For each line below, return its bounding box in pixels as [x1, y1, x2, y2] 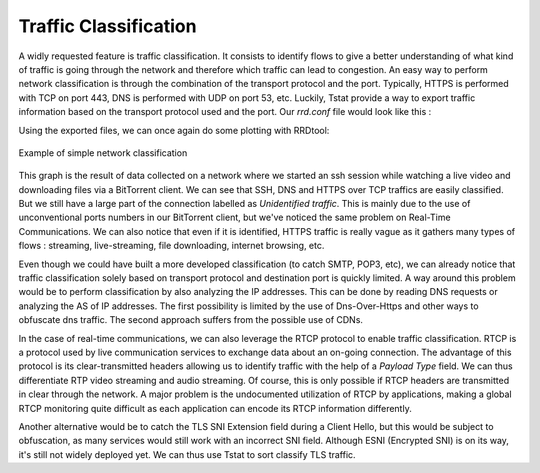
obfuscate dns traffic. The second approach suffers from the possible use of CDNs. [18, 314, 364, 326]
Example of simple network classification [18, 146, 188, 159]
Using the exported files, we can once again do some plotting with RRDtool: [18, 124, 330, 136]
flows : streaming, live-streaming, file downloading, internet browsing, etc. [18, 240, 325, 252]
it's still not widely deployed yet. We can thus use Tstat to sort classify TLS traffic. [18, 448, 356, 460]
